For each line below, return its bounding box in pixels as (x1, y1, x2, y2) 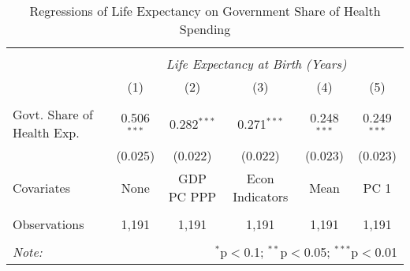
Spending (179, 20, 231, 38)
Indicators (233, 187, 289, 205)
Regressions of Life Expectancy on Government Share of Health (29, 2, 381, 20)
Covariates (13, 178, 71, 197)
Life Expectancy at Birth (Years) (166, 55, 347, 73)
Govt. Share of (13, 105, 93, 123)
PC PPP (168, 187, 217, 205)
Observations (13, 215, 84, 233)
